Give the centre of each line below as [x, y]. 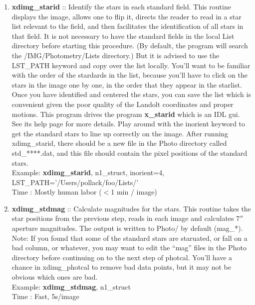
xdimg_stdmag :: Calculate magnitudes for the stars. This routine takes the [131, 208]
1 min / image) [134, 192]
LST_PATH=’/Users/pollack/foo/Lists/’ [75, 182]
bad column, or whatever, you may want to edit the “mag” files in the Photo [129, 248]
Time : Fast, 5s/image [45, 296]
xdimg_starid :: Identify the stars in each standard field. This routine [121, 6]
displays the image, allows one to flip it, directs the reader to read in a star [127, 16]
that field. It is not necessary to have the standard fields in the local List [123, 36]
